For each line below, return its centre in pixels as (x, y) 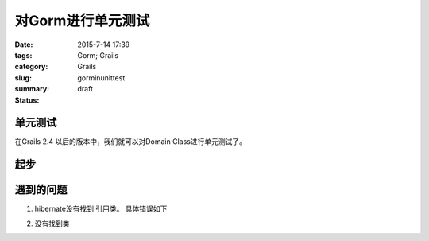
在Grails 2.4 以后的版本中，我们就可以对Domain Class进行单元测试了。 (130, 142)
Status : (27, 100)
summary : (32, 89)
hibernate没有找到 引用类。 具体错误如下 (101, 209)
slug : (23, 78)
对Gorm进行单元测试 (82, 21)
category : (31, 67)
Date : (24, 45)
